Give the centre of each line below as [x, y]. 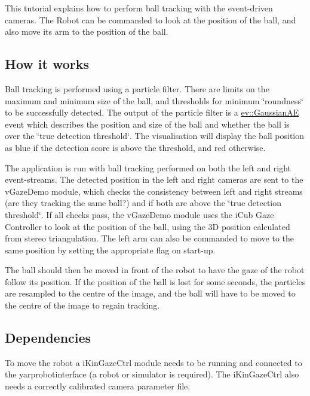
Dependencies [48, 338]
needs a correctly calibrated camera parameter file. [98, 386]
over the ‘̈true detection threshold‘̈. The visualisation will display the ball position [155, 136]
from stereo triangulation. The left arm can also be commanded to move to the [150, 238]
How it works [47, 64]
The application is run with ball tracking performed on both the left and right [148, 167]
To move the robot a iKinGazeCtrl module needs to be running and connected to [154, 362]
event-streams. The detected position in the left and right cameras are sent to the [154, 179]
